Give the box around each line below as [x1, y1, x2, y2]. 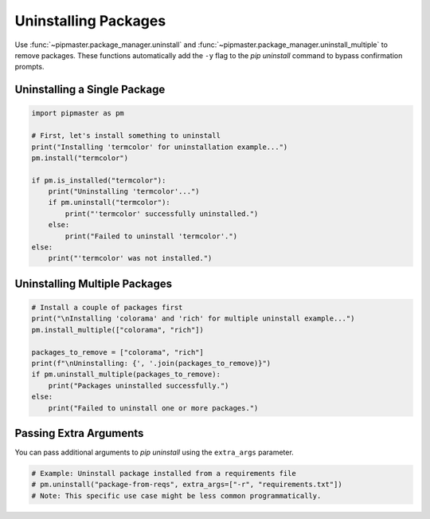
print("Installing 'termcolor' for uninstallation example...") [31, 142, 288, 151]
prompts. [14, 62, 45, 72]
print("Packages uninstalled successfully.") [48, 381, 229, 390]
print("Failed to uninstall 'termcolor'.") [64, 231, 238, 241]
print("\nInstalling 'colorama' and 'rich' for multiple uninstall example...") [31, 314, 355, 323]
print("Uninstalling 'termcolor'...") [48, 187, 200, 196]
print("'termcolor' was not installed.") [48, 254, 213, 263]
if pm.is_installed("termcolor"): [31, 175, 166, 185]
